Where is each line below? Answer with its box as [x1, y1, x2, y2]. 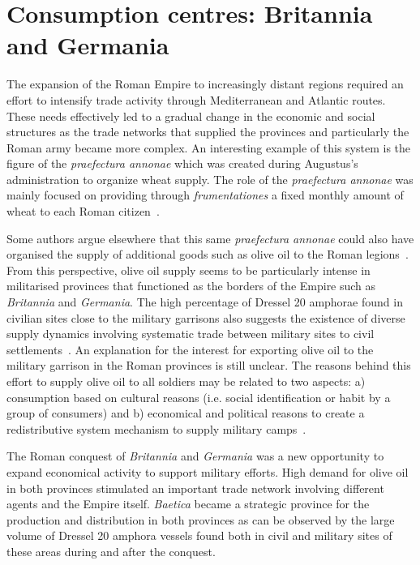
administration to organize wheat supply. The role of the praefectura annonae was [6, 170, 414, 187]
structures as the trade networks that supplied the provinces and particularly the [6, 123, 409, 140]
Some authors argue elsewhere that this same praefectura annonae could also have [6, 229, 414, 246]
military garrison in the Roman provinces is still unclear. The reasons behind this [6, 357, 411, 374]
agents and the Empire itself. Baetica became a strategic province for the [6, 495, 370, 512]
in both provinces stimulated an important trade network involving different [6, 479, 384, 496]
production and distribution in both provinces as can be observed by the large [6, 511, 395, 528]
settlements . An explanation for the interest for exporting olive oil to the [6, 340, 374, 357]
